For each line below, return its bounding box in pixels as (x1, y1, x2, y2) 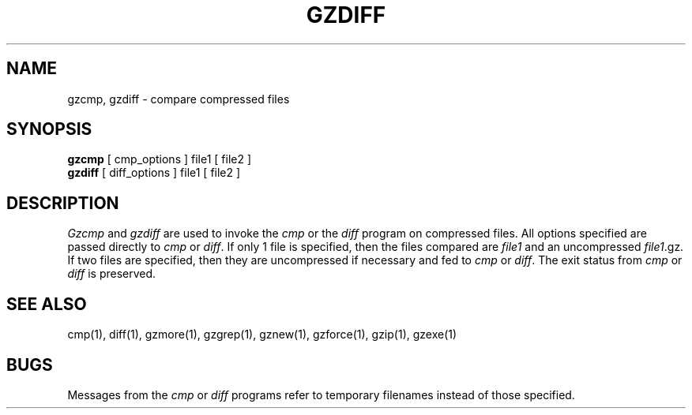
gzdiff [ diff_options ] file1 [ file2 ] (67, 166, 241, 180)
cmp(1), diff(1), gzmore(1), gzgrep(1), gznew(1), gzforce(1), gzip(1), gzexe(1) (67, 327, 457, 342)
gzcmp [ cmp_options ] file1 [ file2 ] (67, 152, 252, 166)
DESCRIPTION (6, 193, 119, 213)
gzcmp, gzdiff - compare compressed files (67, 92, 290, 106)
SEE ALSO (6, 293, 87, 314)
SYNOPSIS (6, 119, 92, 140)
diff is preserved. (67, 267, 156, 281)
